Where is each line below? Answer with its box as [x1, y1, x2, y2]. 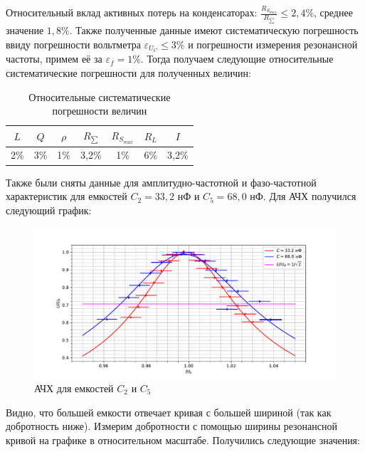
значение [6, 22, 44, 37]
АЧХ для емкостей [34, 380, 114, 395]
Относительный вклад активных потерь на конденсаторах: [6, 5, 258, 20]
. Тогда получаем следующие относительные [140, 51, 334, 66]
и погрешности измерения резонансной [188, 36, 358, 51]
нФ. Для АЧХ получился [250, 189, 356, 204]
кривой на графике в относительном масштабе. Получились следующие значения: [6, 432, 360, 447]
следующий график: [6, 202, 92, 217]
